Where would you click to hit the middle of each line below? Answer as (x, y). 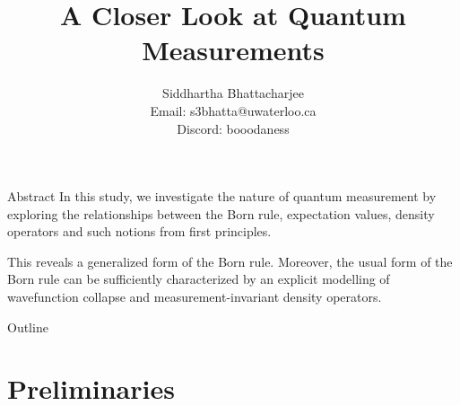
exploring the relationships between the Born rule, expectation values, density (221, 213)
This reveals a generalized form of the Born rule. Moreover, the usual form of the (230, 261)
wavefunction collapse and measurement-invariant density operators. (195, 297)
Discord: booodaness (233, 128)
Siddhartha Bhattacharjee (233, 93)
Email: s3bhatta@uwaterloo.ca (233, 110)
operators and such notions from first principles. (139, 231)
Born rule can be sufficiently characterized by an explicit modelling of (199, 279)
